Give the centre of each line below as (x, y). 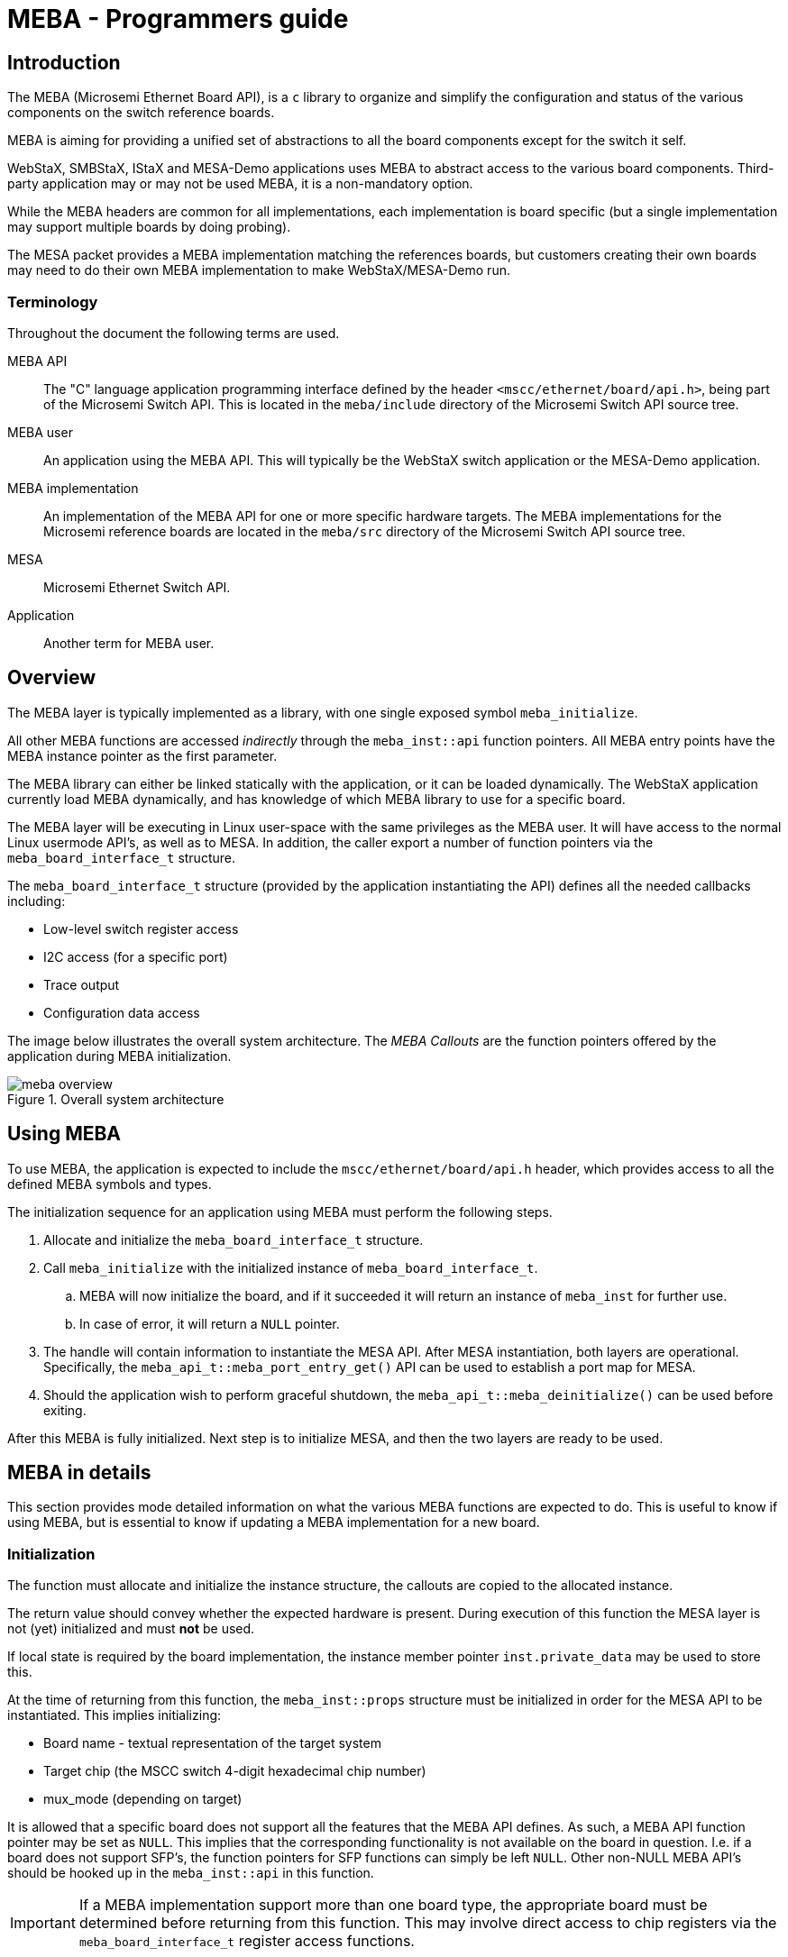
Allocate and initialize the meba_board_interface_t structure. (234, 1239)
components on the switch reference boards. (141, 113)
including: (37, 901)
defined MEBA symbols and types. (110, 1184)
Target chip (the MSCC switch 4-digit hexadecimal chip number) (235, 1771)
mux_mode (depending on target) (143, 1799)
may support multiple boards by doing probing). (149, 227)
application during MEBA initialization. (119, 1056)
